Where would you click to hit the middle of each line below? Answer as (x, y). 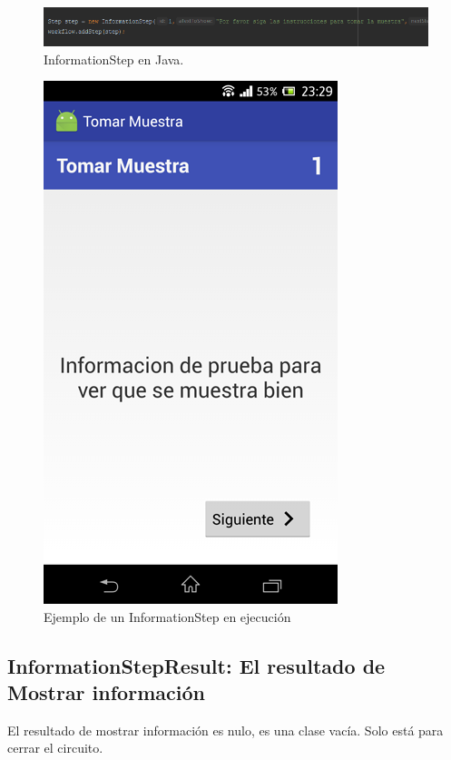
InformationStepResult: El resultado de (196, 665)
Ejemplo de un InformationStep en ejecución (167, 616)
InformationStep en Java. (114, 59)
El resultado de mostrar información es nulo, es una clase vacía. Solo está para (225, 730)
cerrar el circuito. (55, 748)
